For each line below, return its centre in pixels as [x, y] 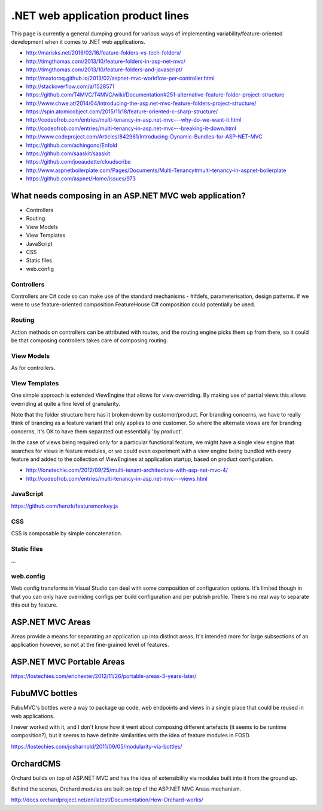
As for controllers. [33, 368]
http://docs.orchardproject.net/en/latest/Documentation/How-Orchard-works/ [107, 800]
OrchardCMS [36, 763]
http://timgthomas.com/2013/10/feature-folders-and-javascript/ [104, 70]
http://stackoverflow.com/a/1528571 [70, 86]
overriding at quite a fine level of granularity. [66, 403]
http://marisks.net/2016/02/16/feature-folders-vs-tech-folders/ [104, 53]
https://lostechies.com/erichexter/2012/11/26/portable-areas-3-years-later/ [104, 676]
